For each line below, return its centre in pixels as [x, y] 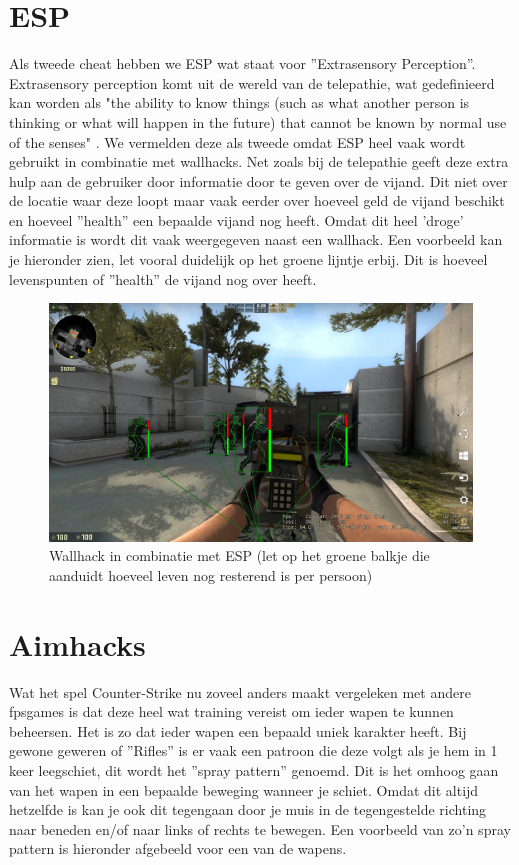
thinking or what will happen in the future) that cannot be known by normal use [258, 121]
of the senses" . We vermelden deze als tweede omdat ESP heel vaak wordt [237, 141]
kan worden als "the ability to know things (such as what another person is [239, 102]
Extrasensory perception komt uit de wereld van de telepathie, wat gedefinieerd [252, 82]
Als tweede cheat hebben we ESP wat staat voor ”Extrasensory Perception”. [242, 63]
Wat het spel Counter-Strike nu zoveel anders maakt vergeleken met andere [240, 691]
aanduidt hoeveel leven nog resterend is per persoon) [211, 574]
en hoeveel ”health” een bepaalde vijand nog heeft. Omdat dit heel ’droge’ [236, 219]
